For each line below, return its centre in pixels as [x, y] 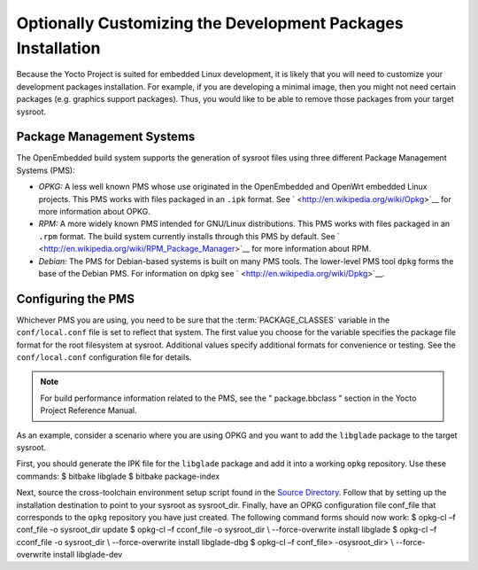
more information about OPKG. [94, 211]
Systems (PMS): [46, 170]
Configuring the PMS [75, 298]
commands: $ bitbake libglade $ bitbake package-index [118, 476]
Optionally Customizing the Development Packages [210, 23]
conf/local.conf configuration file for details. [104, 357]
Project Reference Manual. [89, 410]
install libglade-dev [88, 555]
